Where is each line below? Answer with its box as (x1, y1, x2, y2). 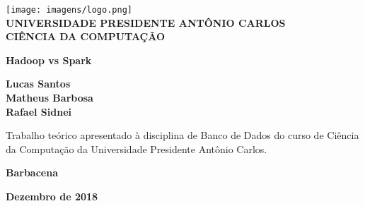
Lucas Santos (6, 76, 71, 91)
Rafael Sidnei (6, 104, 72, 119)
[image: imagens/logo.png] (6, 5, 132, 15)
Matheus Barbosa (6, 90, 93, 105)
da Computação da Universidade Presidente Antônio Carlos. (6, 141, 267, 156)
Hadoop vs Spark (6, 52, 92, 67)
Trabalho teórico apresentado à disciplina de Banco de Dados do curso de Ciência (6, 128, 359, 143)
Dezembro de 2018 (6, 189, 98, 203)
